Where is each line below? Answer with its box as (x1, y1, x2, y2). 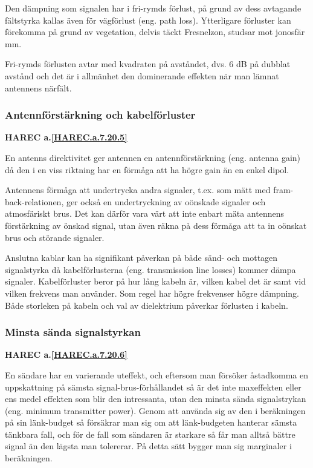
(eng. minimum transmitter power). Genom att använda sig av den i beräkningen (5, 404, 306, 417)
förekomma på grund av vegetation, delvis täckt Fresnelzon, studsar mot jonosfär (5, 25, 305, 38)
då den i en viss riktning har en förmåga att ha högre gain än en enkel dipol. (5, 163, 289, 176)
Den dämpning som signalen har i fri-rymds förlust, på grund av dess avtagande (5, 2, 302, 14)
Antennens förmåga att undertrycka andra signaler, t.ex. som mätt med (5, 183, 271, 196)
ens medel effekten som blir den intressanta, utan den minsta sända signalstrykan (5, 392, 306, 405)
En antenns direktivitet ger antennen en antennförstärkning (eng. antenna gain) (5, 151, 301, 163)
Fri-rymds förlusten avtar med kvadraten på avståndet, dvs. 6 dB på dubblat (5, 58, 291, 70)
